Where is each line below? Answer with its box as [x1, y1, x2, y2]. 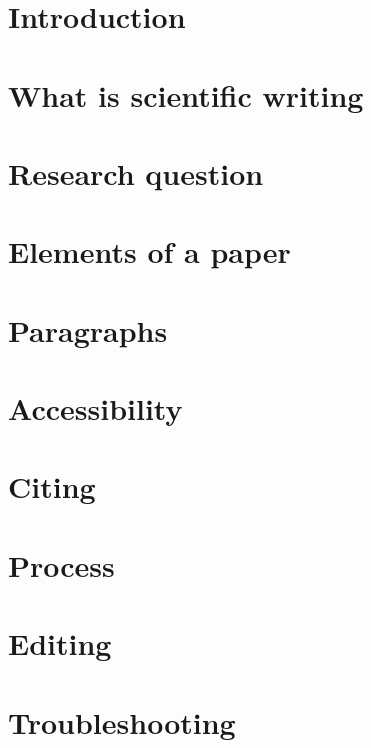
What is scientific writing [8, 74, 364, 115]
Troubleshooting [8, 701, 236, 742]
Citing [8, 466, 96, 507]
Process [8, 544, 115, 585]
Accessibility [8, 388, 183, 429]
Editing [8, 623, 112, 664]
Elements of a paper [8, 231, 291, 272]
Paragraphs [8, 309, 168, 350]
